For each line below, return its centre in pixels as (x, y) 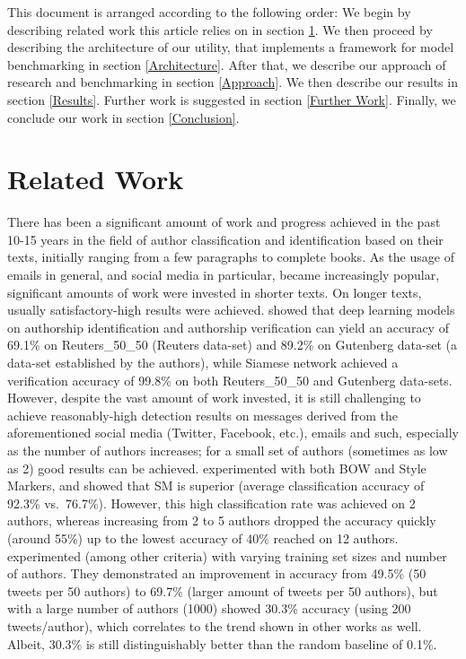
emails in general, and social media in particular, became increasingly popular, (224, 275)
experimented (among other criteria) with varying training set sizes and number (227, 555)
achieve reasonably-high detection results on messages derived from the (202, 415)
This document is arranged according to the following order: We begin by (209, 12)
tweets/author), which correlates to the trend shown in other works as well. (215, 625)
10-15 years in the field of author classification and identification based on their (225, 239)
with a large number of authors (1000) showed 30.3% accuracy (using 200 (209, 608)
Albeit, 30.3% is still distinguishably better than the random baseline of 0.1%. (222, 643)
